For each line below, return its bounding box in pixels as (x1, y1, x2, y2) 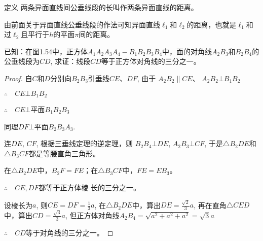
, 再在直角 (194, 199, 227, 210)
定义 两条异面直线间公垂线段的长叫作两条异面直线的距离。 (4, 2, 198, 12)
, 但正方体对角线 (65, 210, 120, 220)
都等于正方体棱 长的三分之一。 (39, 182, 141, 192)
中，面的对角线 (162, 46, 212, 56)
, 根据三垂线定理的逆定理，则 (36, 138, 133, 149)
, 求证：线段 (50, 56, 91, 66)
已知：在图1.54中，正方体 (4, 46, 88, 56)
